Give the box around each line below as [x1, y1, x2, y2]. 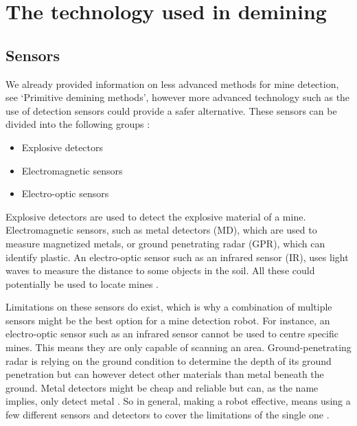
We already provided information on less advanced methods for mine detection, [5, 76, 339, 91]
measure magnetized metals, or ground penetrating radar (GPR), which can [5, 236, 325, 250]
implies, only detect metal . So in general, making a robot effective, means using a [5, 394, 351, 408]
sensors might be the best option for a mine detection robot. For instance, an [5, 313, 330, 327]
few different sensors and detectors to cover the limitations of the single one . [5, 407, 330, 422]
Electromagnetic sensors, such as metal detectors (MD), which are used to [5, 223, 317, 237]
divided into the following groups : [5, 117, 150, 131]
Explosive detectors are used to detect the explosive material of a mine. [5, 209, 306, 223]
